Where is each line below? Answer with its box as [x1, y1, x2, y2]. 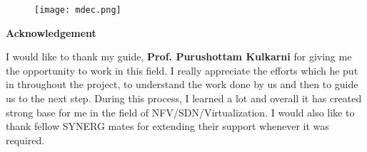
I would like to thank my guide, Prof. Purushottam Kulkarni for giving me [6, 49, 352, 64]
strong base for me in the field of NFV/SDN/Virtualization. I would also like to [6, 104, 355, 119]
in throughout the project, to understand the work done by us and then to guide [6, 77, 358, 92]
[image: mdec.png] [34, 5, 121, 15]
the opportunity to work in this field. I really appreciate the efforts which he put [6, 63, 358, 77]
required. [6, 132, 45, 147]
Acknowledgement [6, 25, 96, 40]
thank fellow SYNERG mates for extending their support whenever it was [6, 119, 329, 134]
